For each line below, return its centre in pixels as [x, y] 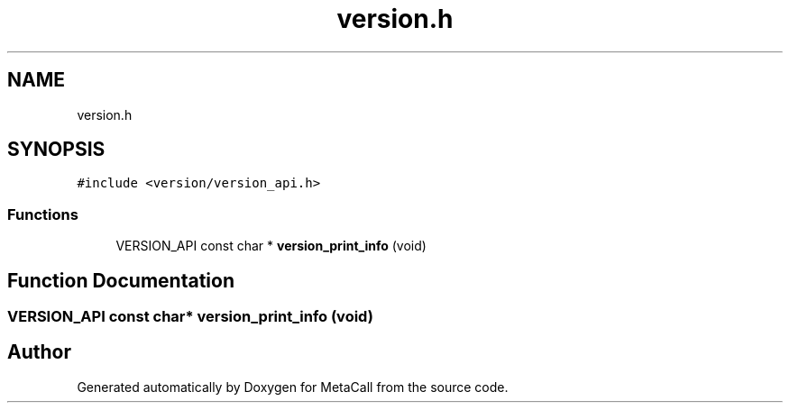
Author [39, 352]
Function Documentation [121, 280]
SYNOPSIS [56, 150]
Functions [43, 214]
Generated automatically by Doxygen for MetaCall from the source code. [293, 387]
